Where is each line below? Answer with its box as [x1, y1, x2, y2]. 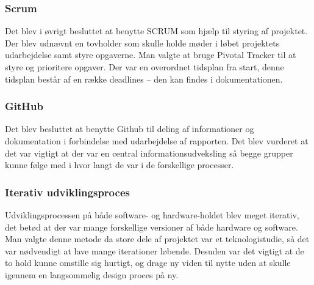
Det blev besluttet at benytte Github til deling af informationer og [5, 122, 254, 135]
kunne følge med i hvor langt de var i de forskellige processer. [5, 158, 234, 171]
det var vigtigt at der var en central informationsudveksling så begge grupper [5, 146, 293, 159]
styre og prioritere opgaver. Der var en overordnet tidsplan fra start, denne [5, 61, 284, 73]
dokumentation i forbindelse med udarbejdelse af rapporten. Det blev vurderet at [5, 135, 309, 147]
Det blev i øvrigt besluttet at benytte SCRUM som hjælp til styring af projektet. [5, 24, 308, 37]
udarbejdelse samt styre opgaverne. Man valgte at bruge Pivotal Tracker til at [5, 48, 296, 61]
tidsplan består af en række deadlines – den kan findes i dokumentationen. [5, 72, 283, 85]
